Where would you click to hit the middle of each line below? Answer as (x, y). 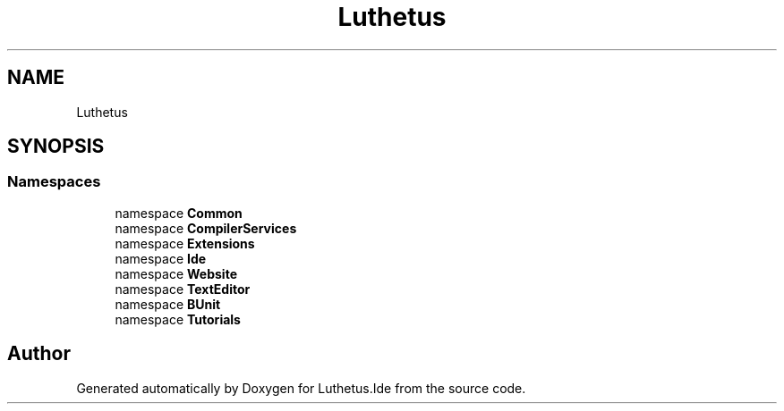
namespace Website (176, 273)
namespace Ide (161, 258)
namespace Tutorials (178, 319)
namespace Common (179, 213)
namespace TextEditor (183, 289)
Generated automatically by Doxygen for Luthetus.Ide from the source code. (301, 388)
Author (39, 354)
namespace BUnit (168, 304)
